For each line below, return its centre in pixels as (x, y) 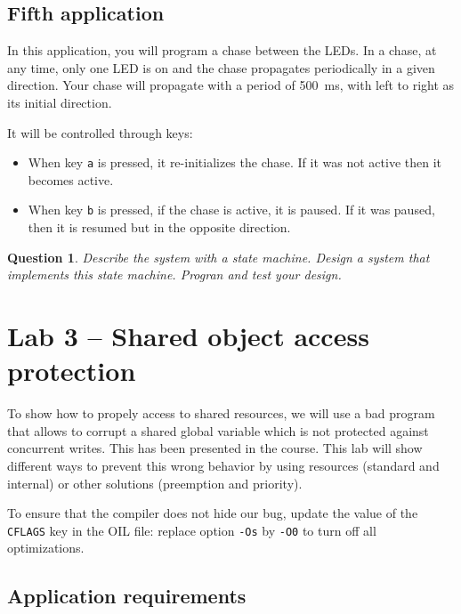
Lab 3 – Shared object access (188, 336)
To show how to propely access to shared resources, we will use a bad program (221, 413)
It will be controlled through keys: (100, 132)
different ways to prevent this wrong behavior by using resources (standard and (223, 465)
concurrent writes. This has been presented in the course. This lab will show (215, 448)
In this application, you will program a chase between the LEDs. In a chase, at (222, 50)
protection (72, 371)
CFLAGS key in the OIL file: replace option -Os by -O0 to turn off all (192, 530)
